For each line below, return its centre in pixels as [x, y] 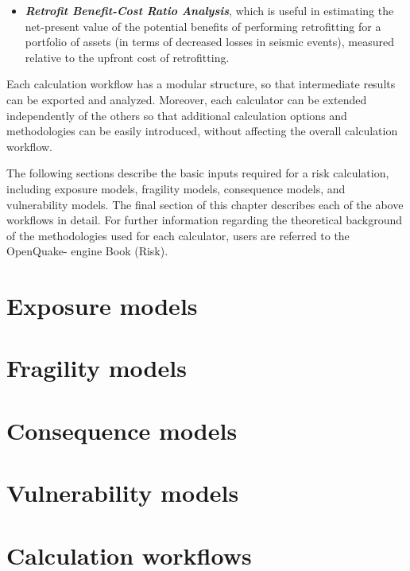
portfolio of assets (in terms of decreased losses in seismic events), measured [209, 42]
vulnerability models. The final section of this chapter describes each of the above [205, 204]
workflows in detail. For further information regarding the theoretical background [205, 220]
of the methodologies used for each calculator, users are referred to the [178, 235]
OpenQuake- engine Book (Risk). [87, 251]
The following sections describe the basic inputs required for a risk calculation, [198, 173]
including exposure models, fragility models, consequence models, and [176, 188]
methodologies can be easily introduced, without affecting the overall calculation [202, 131]
